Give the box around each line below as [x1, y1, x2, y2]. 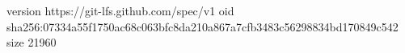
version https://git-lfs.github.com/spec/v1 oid [6, 2, 234, 18]
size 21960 [6, 34, 57, 51]
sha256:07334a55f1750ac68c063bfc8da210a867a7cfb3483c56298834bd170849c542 [6, 18, 399, 35]
